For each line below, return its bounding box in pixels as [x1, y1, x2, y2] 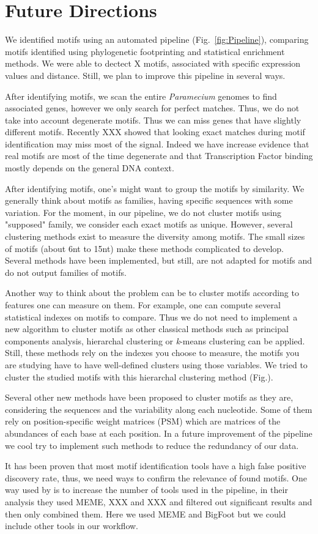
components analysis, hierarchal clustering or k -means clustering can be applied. [5, 334, 305, 347]
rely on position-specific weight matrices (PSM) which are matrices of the [5, 415, 281, 428]
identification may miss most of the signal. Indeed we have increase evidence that [5, 137, 309, 150]
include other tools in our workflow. [5, 519, 138, 532]
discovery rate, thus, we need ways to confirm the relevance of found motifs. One [5, 471, 307, 484]
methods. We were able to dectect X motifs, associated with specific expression [5, 57, 301, 70]
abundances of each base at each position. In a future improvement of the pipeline [5, 426, 312, 439]
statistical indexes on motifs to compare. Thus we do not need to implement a [5, 310, 298, 323]
